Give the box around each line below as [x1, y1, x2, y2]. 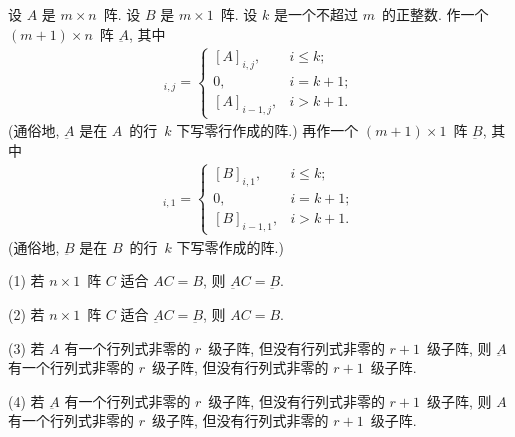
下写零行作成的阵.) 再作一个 [176, 120, 359, 141]
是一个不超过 [273, 4, 358, 24]
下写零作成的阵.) [176, 236, 284, 257]
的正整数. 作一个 [381, 4, 489, 24]
